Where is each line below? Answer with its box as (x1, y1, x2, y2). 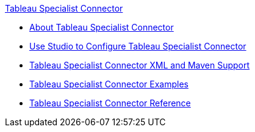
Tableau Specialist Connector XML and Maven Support (29, 60, 250, 70)
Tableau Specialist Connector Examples (29, 79, 189, 89)
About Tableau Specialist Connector (29, 22, 174, 32)
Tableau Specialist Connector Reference (29, 98, 191, 108)
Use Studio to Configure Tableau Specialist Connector (29, 41, 246, 51)
